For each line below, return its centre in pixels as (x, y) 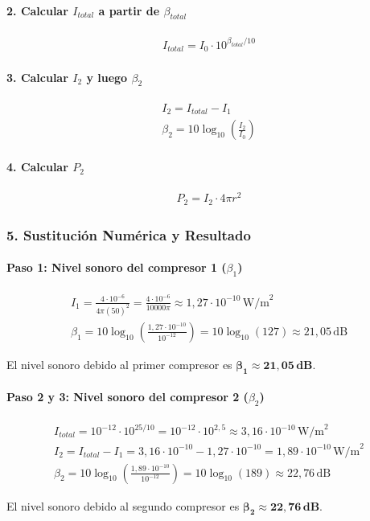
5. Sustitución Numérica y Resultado (129, 234)
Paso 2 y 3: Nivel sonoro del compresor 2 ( (127, 397)
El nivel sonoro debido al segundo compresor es (123, 505)
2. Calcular (37, 10)
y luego (107, 77)
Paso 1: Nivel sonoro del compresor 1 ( (117, 267)
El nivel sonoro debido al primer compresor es (119, 364)
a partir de (129, 10)
